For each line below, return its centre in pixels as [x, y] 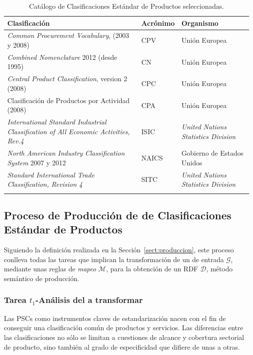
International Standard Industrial [57, 122]
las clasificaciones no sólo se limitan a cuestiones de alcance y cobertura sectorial [124, 337]
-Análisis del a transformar [89, 300]
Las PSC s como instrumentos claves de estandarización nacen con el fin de [115, 318]
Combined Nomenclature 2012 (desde [62, 57]
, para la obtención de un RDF [152, 269]
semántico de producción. [42, 278]
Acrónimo [158, 23]
